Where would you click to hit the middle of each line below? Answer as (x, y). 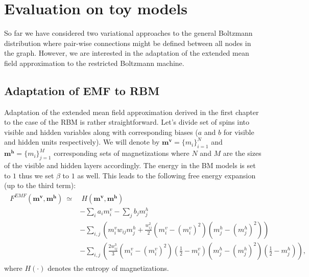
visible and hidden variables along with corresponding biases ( (101, 132)
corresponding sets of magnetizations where (122, 153)
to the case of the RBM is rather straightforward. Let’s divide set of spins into (127, 122)
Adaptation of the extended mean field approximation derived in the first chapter (132, 112)
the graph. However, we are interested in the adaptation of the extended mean (127, 53)
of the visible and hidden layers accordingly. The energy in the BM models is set (130, 165)
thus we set (36, 175)
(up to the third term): (40, 185)
